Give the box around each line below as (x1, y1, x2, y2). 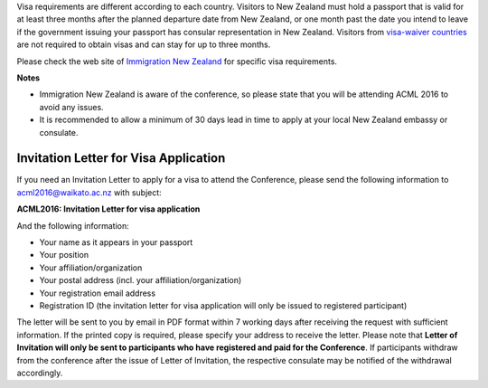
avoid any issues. (39, 101, 104, 112)
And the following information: (16, 220, 130, 231)
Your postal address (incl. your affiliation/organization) (39, 275, 242, 286)
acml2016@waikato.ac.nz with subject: (16, 186, 162, 198)
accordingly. (16, 367, 63, 378)
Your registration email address (39, 288, 156, 298)
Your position (39, 250, 89, 260)
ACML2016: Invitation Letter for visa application (16, 203, 201, 214)
